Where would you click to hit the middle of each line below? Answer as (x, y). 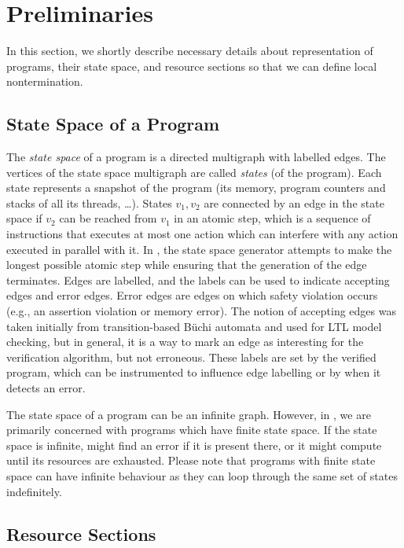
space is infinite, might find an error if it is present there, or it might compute (194, 445)
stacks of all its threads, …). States (89, 202)
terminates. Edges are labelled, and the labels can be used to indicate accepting (198, 280)
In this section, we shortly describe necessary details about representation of (190, 51)
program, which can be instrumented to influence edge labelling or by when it (194, 372)
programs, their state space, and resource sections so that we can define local (192, 66)
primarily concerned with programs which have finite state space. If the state (192, 430)
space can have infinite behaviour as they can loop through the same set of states (202, 475)
